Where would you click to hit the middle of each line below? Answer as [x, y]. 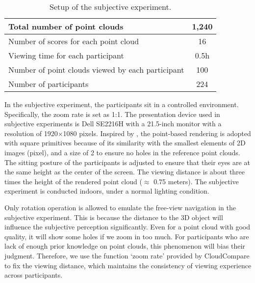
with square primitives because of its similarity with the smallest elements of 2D [125, 143]
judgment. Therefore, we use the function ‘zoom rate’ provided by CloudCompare [127, 255]
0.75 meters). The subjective [196, 181]
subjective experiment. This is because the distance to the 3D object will [114, 217]
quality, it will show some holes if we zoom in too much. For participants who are [127, 236]
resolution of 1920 [31, 133]
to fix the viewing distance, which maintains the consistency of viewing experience [128, 265]
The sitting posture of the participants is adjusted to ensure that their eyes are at [127, 162]
